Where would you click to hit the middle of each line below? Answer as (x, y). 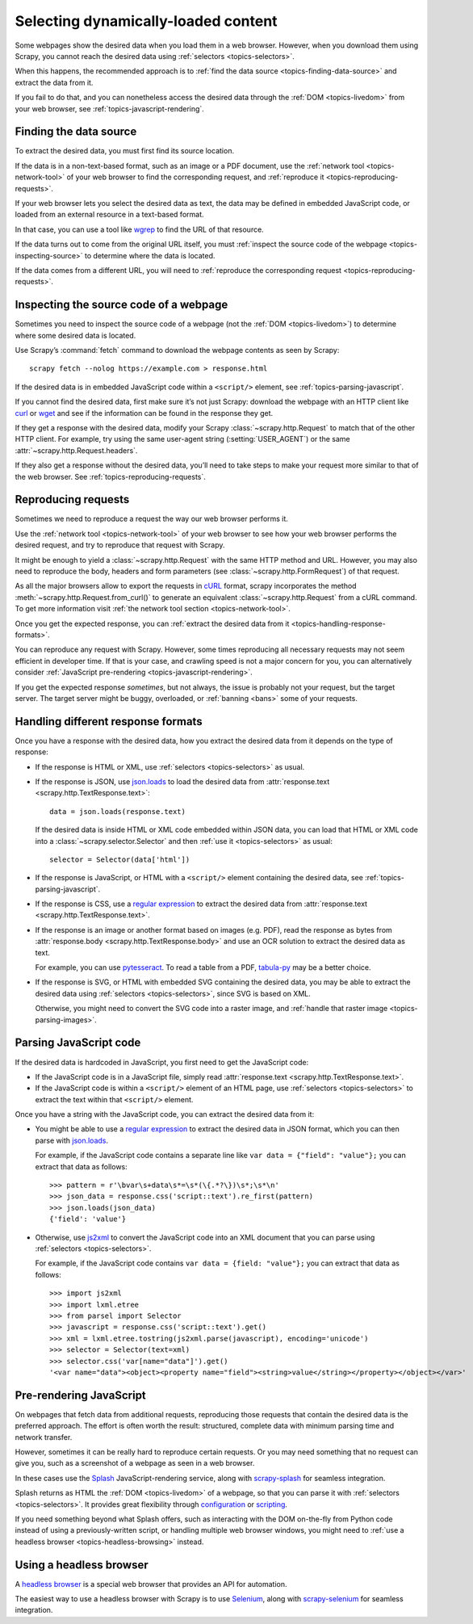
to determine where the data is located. (150, 255)
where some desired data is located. (75, 335)
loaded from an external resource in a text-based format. (110, 215)
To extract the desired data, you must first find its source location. (124, 151)
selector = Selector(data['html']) (120, 859)
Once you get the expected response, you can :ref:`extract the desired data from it (152, 623)
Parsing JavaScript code (78, 1043)
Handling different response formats (109, 722)
